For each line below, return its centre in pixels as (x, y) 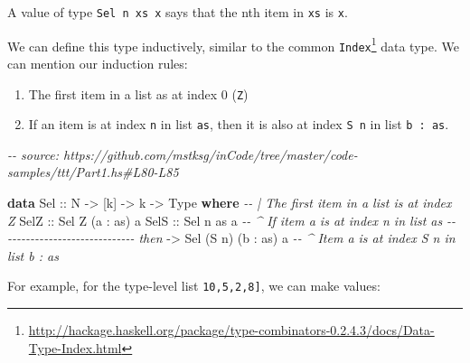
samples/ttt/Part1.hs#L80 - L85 (93, 172)
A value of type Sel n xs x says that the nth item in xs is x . (178, 12)
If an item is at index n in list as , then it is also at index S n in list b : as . (239, 124)
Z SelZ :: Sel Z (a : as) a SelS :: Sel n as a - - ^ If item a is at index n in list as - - (231, 220)
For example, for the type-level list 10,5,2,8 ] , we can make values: (194, 286)
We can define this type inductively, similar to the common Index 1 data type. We (233, 44)
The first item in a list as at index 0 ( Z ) (138, 93)
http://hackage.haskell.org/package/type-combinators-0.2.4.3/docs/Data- (231, 330)
